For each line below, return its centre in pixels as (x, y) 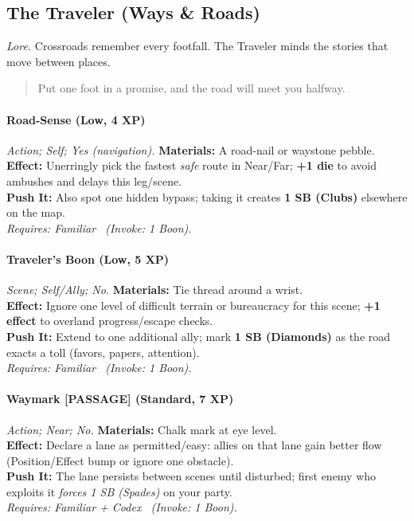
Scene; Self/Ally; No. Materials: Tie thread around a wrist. (155, 290)
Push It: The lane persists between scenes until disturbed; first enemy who (191, 476)
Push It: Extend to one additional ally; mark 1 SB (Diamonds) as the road (199, 336)
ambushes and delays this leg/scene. (94, 180)
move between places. (59, 61)
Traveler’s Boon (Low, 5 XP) (88, 259)
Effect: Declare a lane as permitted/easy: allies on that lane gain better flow (194, 445)
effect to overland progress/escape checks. (110, 321)
